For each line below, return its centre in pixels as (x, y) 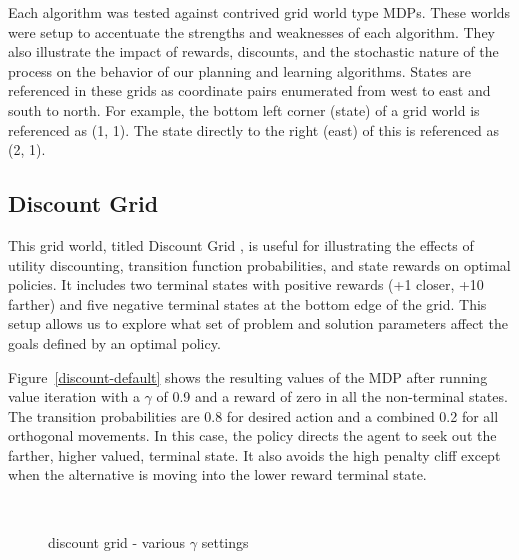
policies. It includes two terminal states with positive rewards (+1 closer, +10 (246, 284)
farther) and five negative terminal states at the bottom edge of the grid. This (247, 303)
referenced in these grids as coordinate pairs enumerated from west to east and (249, 90)
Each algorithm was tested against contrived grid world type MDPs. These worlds (259, 12)
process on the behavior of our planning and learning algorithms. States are (239, 70)
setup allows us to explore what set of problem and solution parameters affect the (258, 323)
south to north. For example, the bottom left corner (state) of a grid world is (244, 109)
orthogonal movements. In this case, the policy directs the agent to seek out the (252, 435)
